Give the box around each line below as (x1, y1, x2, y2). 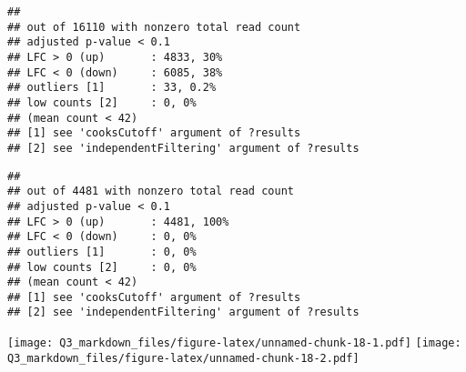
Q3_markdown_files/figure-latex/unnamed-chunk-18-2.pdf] (7, 351, 360, 365)
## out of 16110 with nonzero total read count (7, 20, 301, 34)
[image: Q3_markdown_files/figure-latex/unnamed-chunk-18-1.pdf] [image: (7, 337, 461, 350)
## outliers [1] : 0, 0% (7, 245, 197, 258)
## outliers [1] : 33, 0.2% (7, 81, 217, 95)
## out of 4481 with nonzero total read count (7, 185, 294, 198)
